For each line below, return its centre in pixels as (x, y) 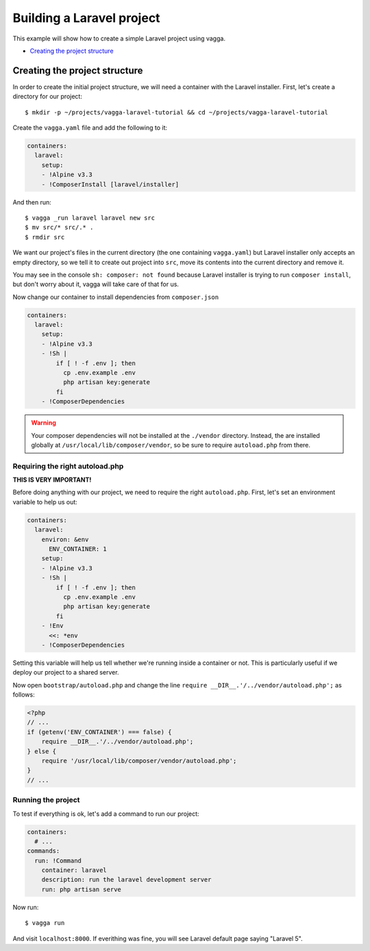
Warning (44, 423)
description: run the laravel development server (126, 880)
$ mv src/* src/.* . (59, 227)
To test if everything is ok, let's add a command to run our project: (106, 814)
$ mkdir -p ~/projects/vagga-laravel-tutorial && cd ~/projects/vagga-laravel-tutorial (177, 112)
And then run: (32, 202)
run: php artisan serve (81, 889)
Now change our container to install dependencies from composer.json (116, 297)
